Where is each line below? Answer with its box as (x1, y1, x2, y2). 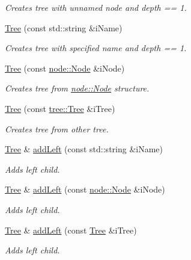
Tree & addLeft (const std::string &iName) (5, 143, 163, 155)
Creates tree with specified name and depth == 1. (5, 42, 187, 54)
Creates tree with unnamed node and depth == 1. (5, 1, 187, 13)
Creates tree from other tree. (5, 122, 109, 135)
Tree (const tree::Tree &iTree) (5, 102, 115, 114)
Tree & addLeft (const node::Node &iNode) (5, 183, 165, 196)
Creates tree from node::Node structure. (5, 82, 150, 94)
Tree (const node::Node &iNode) (5, 61, 125, 74)
